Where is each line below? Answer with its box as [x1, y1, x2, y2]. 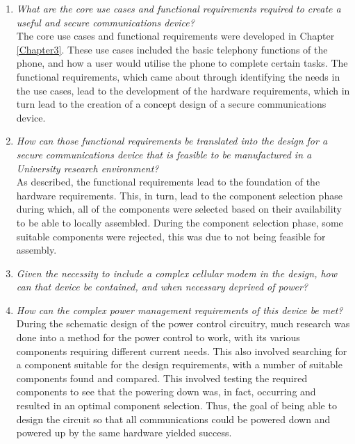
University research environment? [16, 161, 159, 175]
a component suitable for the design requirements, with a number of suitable [16, 357, 342, 372]
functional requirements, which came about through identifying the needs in [16, 69, 340, 83]
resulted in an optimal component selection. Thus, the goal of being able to [16, 398, 337, 413]
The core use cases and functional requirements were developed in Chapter [16, 28, 335, 43]
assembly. [16, 242, 57, 257]
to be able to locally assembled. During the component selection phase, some [16, 215, 343, 229]
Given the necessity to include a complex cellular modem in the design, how [16, 265, 338, 280]
